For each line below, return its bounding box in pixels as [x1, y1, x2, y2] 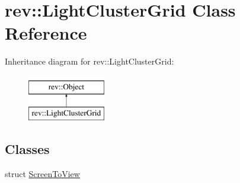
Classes [5, 140, 50, 158]
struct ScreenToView [5, 168, 80, 180]
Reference [5, 21, 87, 45]
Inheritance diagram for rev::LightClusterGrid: [5, 55, 174, 68]
